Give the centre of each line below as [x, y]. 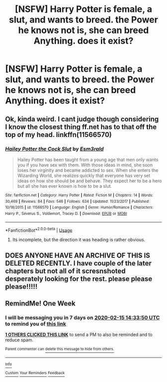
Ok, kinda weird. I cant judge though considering [82, 119]
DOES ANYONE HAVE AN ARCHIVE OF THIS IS [78, 255]
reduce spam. [19, 340]
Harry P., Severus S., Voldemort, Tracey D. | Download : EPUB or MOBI [66, 213]
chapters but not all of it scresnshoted [65, 271]
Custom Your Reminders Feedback [35, 373]
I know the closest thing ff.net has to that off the [81, 127]
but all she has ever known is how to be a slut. [65, 186]
